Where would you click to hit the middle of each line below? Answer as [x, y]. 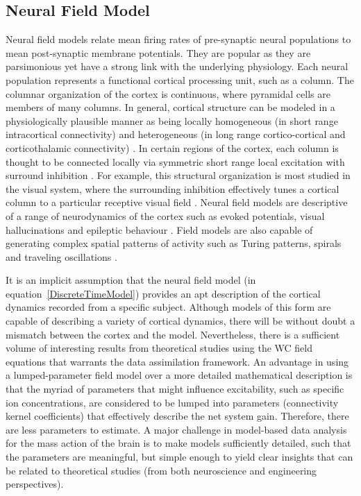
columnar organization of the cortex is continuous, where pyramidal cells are [168, 93]
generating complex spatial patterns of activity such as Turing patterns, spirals [174, 243]
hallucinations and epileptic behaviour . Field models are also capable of [159, 229]
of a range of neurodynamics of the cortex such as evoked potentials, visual [165, 215]
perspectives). [35, 484]
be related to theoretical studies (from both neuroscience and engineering [161, 470]
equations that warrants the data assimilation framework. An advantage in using [177, 361]
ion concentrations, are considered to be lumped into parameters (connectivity [172, 402]
